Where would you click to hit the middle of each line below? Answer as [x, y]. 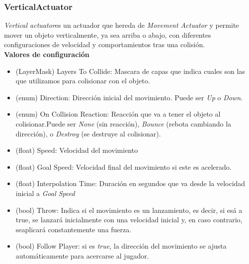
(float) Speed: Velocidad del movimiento [77, 150]
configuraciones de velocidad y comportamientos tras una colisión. [105, 44]
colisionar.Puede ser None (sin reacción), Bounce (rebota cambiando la [124, 123]
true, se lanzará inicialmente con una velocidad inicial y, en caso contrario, [129, 220]
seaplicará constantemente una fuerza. [74, 229]
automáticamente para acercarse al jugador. [82, 255]
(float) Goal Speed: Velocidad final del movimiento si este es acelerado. [124, 166]
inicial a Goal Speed [45, 193]
